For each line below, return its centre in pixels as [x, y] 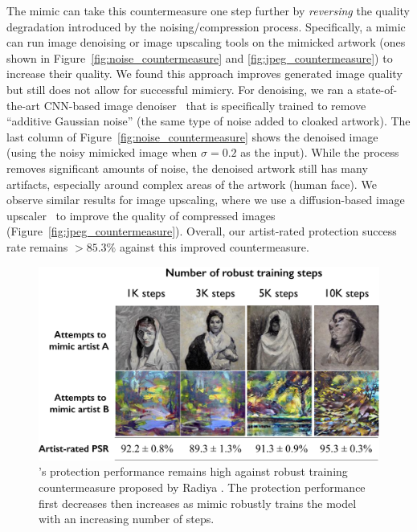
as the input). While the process [320, 152]
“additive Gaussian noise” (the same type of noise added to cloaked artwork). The [208, 121]
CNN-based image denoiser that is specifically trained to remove [205, 105]
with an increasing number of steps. [127, 519]
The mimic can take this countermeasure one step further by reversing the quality [208, 10]
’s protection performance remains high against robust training [193, 471]
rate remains [37, 246]
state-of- [377, 89]
